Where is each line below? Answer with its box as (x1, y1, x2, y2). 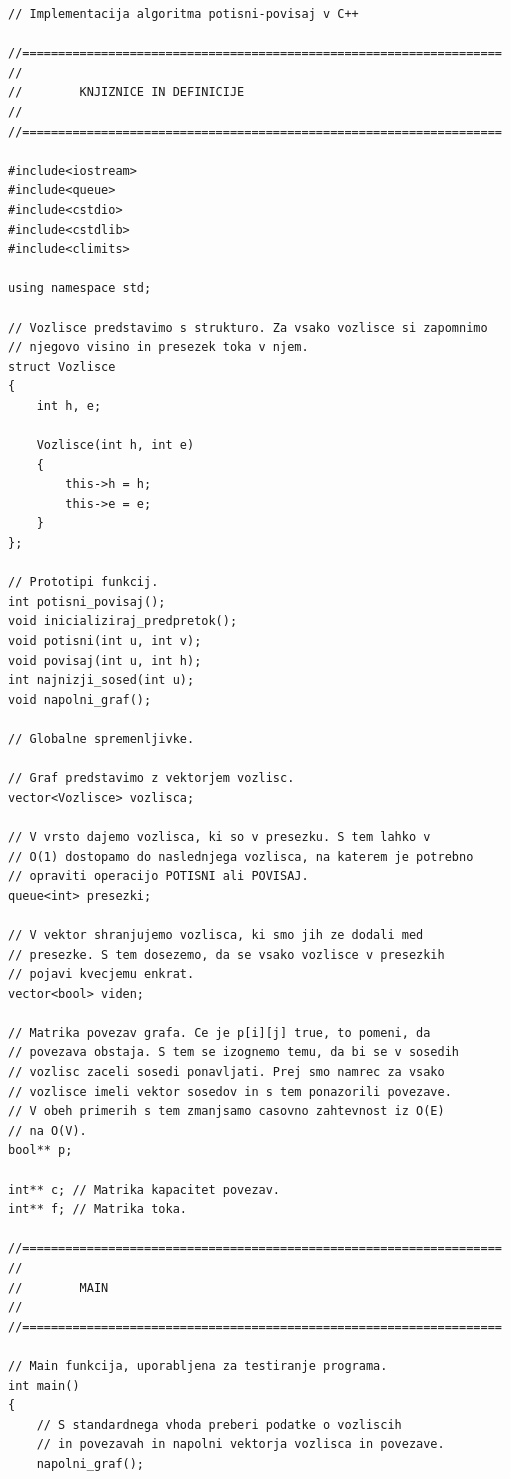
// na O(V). (8, 1123, 87, 1138)
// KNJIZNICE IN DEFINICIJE (8, 85, 245, 100)
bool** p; (8, 1143, 73, 1158)
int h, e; (36, 398, 102, 413)
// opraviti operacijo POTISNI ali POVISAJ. (8, 869, 309, 884)
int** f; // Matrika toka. (8, 1202, 187, 1217)
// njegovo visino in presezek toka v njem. (8, 340, 309, 355)
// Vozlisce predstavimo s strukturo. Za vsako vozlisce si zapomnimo (8, 320, 488, 335)
